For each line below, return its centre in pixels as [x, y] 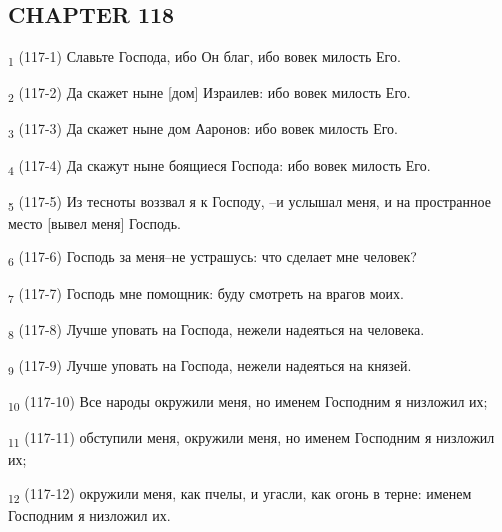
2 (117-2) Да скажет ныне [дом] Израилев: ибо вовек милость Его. [209, 94]
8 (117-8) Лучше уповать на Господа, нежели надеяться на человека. [216, 330]
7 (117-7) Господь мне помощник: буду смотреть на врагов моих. [206, 294]
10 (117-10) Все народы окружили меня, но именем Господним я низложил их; [248, 402]
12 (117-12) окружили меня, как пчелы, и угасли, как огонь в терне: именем [240, 494]
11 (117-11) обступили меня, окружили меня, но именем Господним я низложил [251, 438]
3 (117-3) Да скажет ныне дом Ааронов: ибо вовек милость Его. [203, 130]
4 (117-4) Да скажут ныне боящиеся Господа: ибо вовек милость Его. [219, 166]
